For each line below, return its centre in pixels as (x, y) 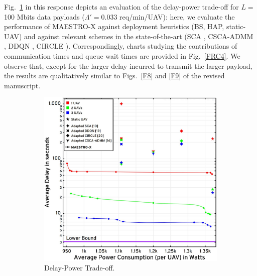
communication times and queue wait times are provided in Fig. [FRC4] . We (122, 55)
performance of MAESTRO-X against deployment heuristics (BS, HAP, (114, 26)
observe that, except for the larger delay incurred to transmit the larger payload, (128, 65)
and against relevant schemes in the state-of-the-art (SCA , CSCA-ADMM (139, 36)
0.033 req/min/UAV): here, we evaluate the (168, 16)
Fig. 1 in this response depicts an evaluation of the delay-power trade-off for (121, 7)
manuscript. (22, 85)
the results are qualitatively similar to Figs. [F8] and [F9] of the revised (114, 76)
